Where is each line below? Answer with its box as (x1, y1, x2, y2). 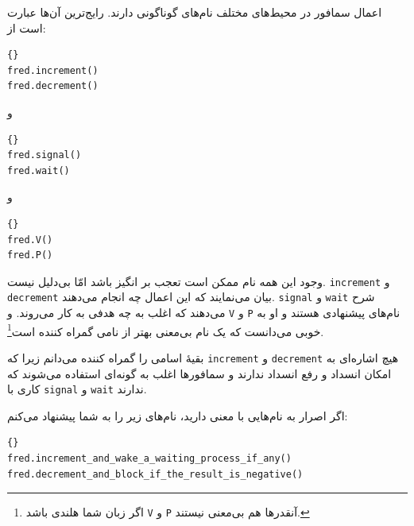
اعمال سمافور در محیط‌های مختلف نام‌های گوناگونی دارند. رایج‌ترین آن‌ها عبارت (7, 4, 382, 20)
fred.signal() (7, 149, 82, 161)
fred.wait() (7, 164, 70, 176)
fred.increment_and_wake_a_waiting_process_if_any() (7, 453, 292, 465)
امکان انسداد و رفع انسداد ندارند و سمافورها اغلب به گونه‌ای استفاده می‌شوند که (7, 365, 392, 381)
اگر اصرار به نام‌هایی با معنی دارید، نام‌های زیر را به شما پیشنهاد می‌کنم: (7, 407, 348, 424)
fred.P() (7, 249, 53, 261)
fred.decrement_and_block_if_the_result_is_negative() (7, 468, 304, 480)
